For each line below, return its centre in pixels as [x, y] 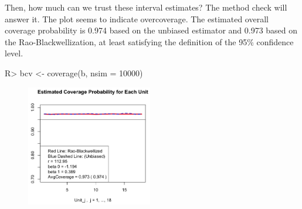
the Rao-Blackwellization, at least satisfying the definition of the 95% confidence [149, 41]
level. [14, 53]
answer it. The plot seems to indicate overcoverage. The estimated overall [137, 18]
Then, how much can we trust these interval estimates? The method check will [146, 7]
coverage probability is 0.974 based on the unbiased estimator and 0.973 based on [151, 30]
